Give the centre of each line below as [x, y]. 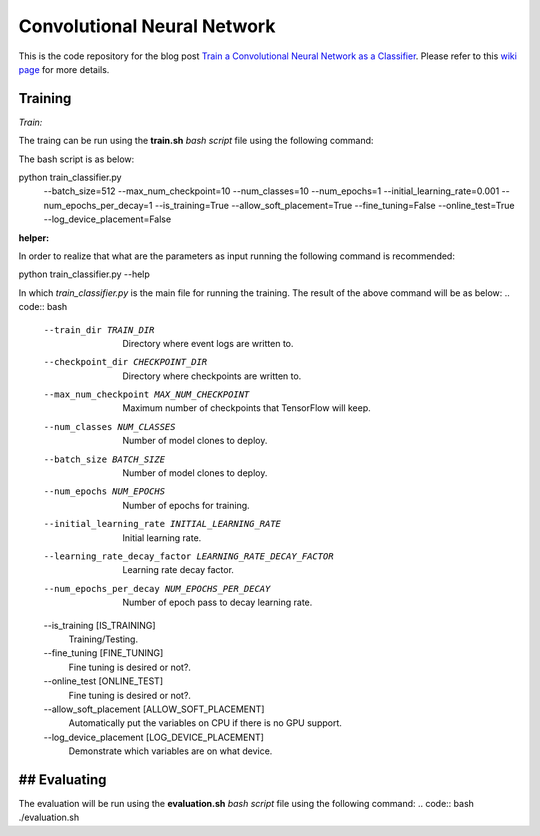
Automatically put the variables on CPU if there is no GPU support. [205, 723]
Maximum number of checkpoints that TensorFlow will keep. [247, 408]
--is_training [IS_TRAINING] [99, 625]
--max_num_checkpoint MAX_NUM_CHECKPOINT [146, 394]
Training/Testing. [103, 639]
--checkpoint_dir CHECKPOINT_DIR [125, 362]
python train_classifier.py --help [84, 274]
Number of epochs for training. [186, 505]
